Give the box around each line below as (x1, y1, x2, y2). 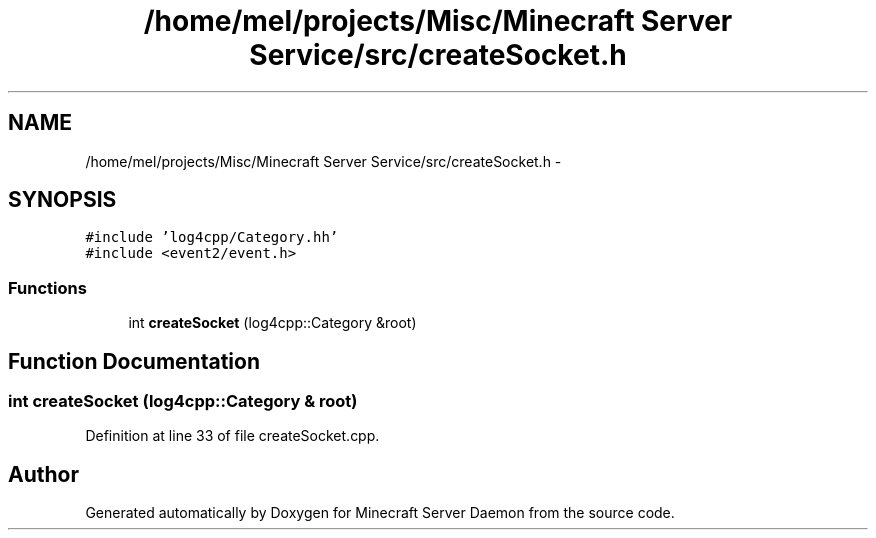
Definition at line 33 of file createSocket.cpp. (85, 427, 380, 445)
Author (8, 461, 79, 487)
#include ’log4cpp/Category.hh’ (85, 229, 339, 246)
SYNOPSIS (8, 187, 117, 213)
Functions (8, 277, 87, 298)
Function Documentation (8, 348, 260, 374)
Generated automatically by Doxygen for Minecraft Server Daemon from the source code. (85, 504, 675, 522)
